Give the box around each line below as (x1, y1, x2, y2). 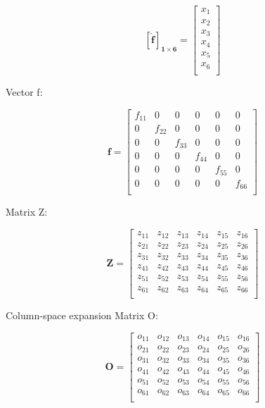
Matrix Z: (6, 204, 48, 219)
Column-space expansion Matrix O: (6, 308, 158, 322)
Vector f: (6, 84, 43, 99)
